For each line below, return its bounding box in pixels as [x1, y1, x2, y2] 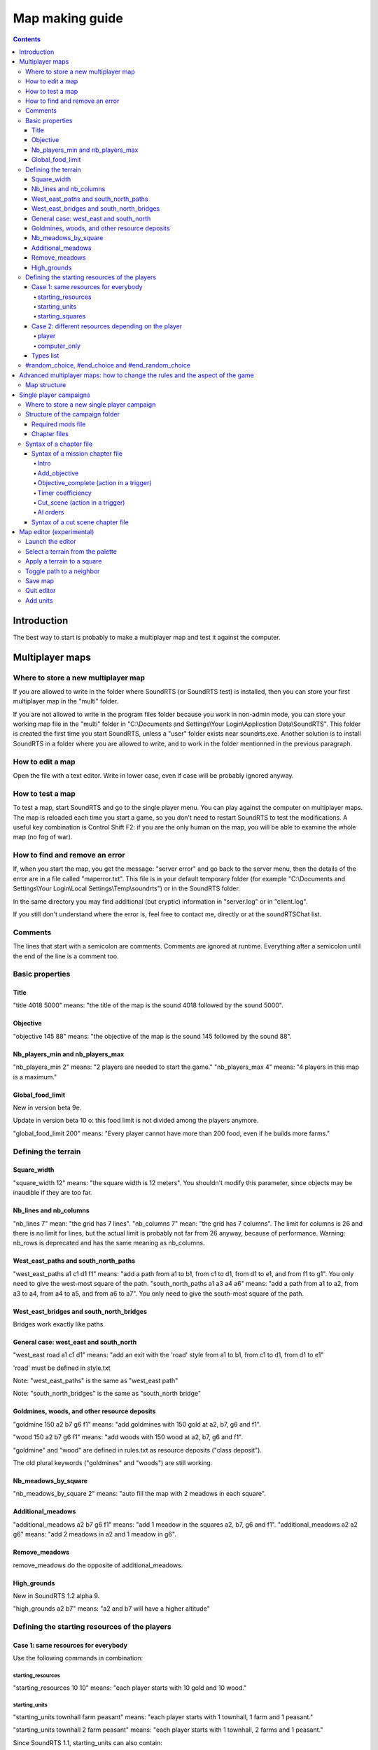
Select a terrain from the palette [25, 547, 117, 556]
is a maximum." [13, 1072, 57, 1081]
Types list [31, 351, 59, 360]
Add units [25, 596, 53, 605]
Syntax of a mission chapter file [31, 449, 122, 458]
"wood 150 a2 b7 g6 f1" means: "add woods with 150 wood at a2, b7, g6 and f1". [13, 1433, 244, 1441]
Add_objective [37, 469, 79, 477]
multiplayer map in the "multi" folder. [13, 697, 119, 706]
